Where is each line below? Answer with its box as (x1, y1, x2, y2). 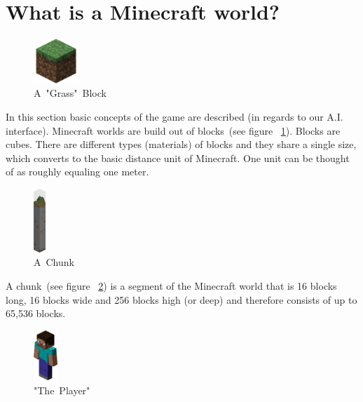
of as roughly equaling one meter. (6, 164, 149, 179)
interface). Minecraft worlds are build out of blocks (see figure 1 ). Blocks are (6, 123, 341, 138)
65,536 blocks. (6, 306, 66, 321)
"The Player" (34, 382, 90, 397)
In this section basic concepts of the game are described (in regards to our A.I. (6, 109, 343, 123)
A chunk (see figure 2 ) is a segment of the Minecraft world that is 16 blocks (6, 278, 337, 293)
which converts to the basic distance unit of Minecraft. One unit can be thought (6, 150, 350, 165)
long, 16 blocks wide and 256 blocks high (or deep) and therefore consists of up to (6, 292, 357, 307)
